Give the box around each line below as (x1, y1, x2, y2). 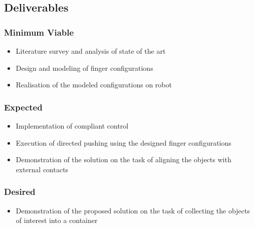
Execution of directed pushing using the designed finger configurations (16, 137, 231, 148)
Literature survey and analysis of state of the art (16, 46, 166, 56)
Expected (4, 100, 43, 113)
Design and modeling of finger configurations (16, 62, 153, 73)
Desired (4, 185, 36, 198)
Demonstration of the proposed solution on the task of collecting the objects (16, 205, 250, 215)
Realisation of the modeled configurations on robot (16, 79, 172, 90)
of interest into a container (16, 215, 98, 225)
